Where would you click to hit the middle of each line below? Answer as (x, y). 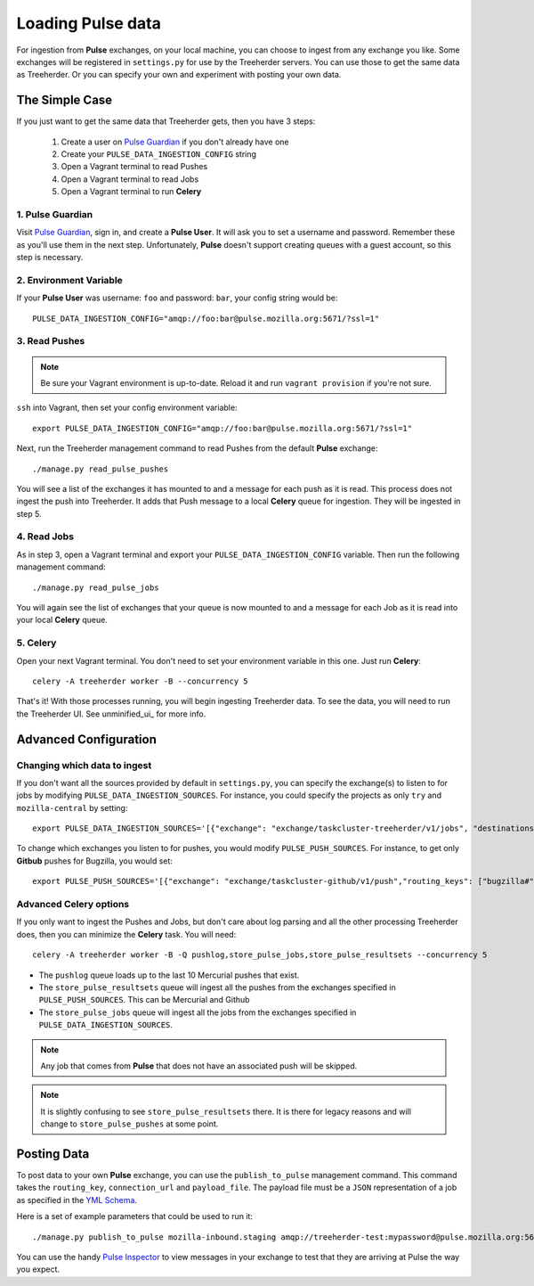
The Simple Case (65, 100)
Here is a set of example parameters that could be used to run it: (135, 1216)
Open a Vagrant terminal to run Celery (131, 192)
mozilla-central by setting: (72, 807)
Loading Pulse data (89, 23)
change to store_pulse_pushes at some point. (129, 1124)
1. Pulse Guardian (55, 214)
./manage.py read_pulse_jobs (96, 587)
